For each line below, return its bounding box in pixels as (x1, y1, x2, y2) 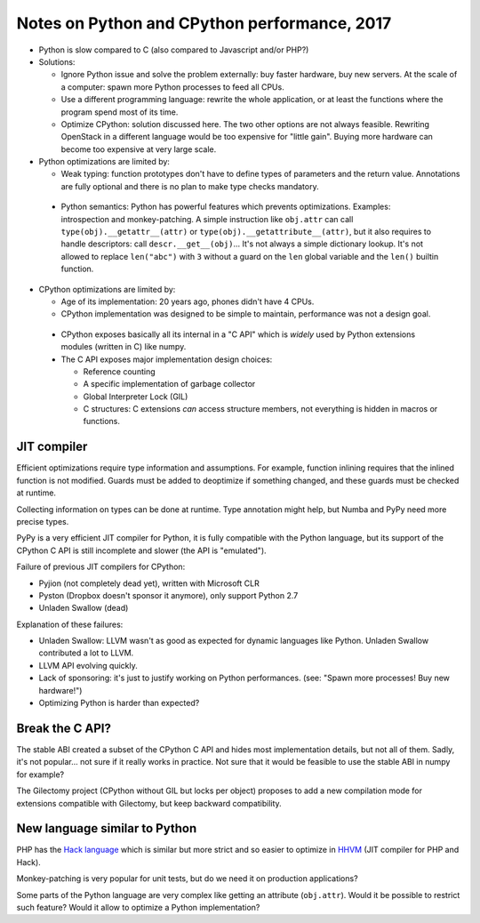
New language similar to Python (16, 821, 197, 836)
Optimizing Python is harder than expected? (38, 698, 200, 709)
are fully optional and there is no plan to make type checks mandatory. (60, 181, 319, 191)
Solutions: (38, 56, 76, 67)
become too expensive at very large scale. (60, 143, 217, 155)
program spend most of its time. (60, 107, 179, 117)
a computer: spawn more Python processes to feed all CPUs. (60, 81, 284, 92)
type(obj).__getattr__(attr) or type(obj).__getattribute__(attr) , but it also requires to (60, 227, 431, 237)
